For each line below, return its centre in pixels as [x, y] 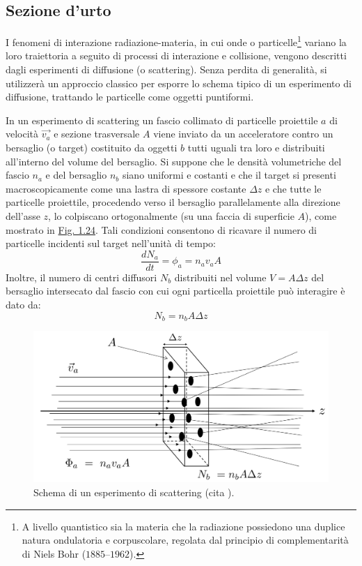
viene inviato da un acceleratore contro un [243, 134]
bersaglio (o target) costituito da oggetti [92, 148]
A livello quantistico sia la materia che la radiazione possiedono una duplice [183, 526]
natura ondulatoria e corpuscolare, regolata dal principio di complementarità [185, 540]
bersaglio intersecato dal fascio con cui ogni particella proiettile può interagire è [175, 291]
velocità [22, 134]
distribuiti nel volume [220, 277]
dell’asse [23, 215]
